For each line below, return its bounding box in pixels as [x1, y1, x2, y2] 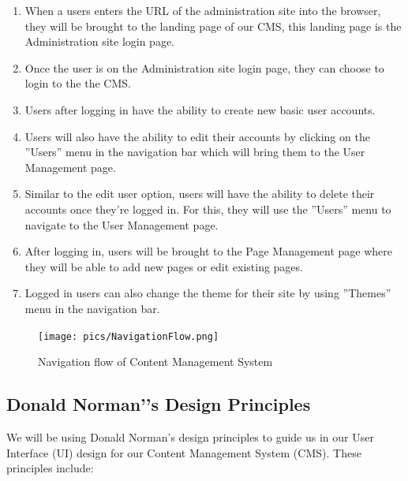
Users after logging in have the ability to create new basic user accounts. [24, 101, 376, 117]
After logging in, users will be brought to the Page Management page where [24, 243, 393, 259]
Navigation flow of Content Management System [38, 353, 273, 370]
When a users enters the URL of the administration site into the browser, [24, 2, 381, 18]
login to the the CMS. [24, 75, 131, 91]
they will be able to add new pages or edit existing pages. [24, 258, 303, 274]
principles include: [6, 460, 94, 476]
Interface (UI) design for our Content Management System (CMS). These [6, 444, 361, 460]
